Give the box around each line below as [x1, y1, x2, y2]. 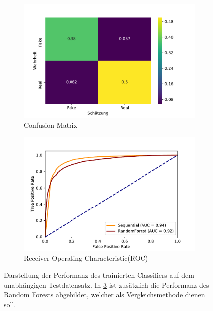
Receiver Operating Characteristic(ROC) [24, 253, 148, 263]
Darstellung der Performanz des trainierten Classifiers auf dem [4, 270, 194, 280]
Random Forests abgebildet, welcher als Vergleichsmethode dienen [4, 289, 205, 300]
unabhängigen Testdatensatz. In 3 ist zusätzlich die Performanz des [4, 279, 209, 290]
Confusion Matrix [24, 119, 77, 130]
